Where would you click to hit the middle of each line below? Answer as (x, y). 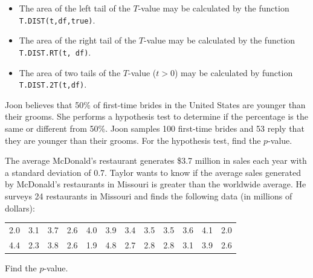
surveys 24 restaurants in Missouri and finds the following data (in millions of (149, 196)
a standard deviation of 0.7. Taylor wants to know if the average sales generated (153, 172)
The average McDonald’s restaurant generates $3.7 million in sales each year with (156, 160)
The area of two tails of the (70, 72)
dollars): (20, 208)
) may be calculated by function (234, 72)
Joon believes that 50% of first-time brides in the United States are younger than (155, 104)
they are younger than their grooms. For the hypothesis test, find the (133, 140)
